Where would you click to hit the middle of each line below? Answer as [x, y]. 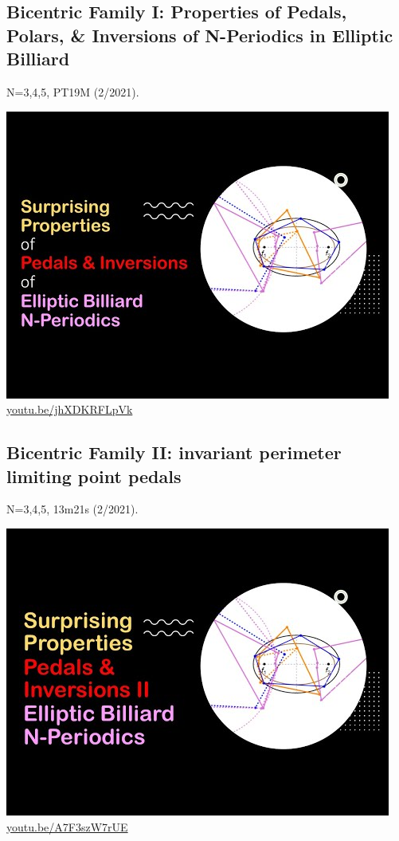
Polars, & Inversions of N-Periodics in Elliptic [200, 35]
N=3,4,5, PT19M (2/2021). [73, 91]
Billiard [38, 59]
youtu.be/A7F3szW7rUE [67, 826]
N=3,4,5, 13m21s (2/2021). [72, 509]
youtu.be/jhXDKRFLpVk [70, 409]
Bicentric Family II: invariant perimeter [174, 452]
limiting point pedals [94, 476]
